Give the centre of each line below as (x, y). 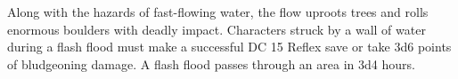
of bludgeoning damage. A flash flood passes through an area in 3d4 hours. (211, 63)
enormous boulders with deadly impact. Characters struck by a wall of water (217, 29)
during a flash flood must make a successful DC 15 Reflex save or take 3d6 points (229, 47)
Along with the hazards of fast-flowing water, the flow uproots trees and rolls (218, 12)
